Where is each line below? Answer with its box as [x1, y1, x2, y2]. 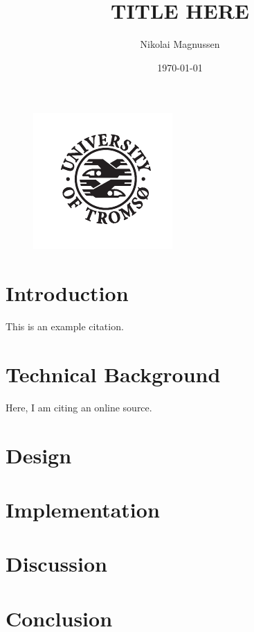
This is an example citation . [6, 319, 124, 334]
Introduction [6, 279, 129, 307]
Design [6, 441, 72, 469]
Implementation [6, 495, 160, 523]
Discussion [6, 549, 107, 578]
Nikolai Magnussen [140, 37, 220, 51]
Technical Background [6, 359, 221, 388]
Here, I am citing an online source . [6, 400, 152, 414]
